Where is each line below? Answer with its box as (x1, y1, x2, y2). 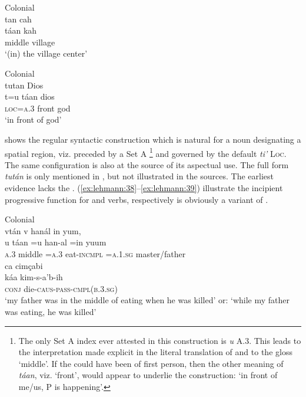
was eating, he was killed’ (5, 305, 97, 317)
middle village (5, 35, 55, 48)
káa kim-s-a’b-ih (5, 271, 63, 283)
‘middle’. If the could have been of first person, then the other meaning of (18, 357, 284, 369)
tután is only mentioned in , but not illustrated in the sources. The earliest (5, 170, 274, 182)
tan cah (5, 12, 32, 25)
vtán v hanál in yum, (5, 224, 81, 237)
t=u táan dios (5, 90, 55, 103)
